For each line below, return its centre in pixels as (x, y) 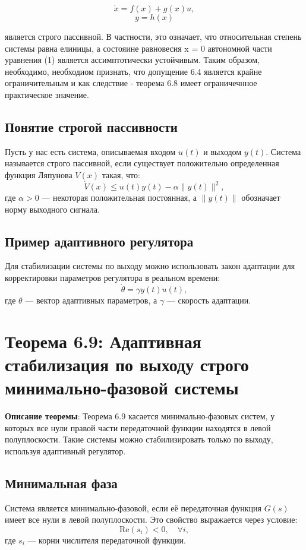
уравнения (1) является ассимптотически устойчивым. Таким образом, (133, 60)
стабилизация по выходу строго (127, 364)
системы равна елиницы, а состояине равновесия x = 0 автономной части (138, 48)
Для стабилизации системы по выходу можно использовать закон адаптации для (150, 266)
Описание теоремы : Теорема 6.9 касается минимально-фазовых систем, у (140, 415)
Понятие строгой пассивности (91, 126)
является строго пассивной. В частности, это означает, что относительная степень (153, 36)
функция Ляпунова (39, 174)
